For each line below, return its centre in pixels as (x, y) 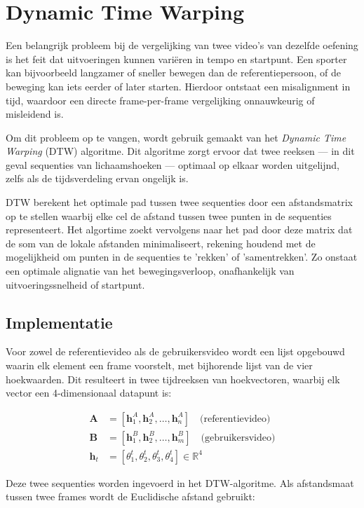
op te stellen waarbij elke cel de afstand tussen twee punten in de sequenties (169, 215)
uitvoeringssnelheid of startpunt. (75, 284)
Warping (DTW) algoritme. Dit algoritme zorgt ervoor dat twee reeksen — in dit (180, 151)
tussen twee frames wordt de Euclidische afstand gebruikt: (130, 496)
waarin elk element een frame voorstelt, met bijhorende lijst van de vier (159, 365)
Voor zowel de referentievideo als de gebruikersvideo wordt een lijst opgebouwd (175, 351)
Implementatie (59, 322)
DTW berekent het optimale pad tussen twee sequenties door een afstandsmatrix (180, 202)
